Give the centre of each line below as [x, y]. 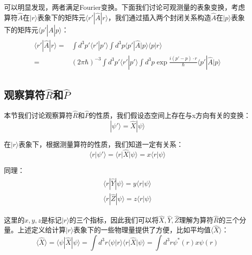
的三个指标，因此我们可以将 [114, 220]
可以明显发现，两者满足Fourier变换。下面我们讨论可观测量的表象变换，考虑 [125, 7]
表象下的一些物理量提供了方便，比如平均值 [142, 230]
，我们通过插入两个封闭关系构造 [160, 17]
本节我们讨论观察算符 [38, 115]
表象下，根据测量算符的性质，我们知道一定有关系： [101, 144]
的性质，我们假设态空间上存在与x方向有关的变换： [170, 115]
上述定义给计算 [41, 230]
